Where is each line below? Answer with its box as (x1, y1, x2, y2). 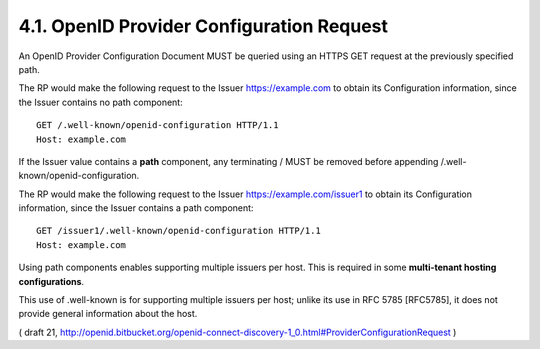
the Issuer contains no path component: (18, 96, 184, 108)
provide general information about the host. (18, 308, 198, 320)
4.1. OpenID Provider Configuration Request (18, 15, 389, 37)
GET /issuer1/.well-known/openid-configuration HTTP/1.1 (36, 225, 322, 237)
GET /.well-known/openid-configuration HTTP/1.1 (36, 120, 279, 131)
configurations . (18, 275, 85, 287)
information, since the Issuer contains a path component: (18, 202, 254, 214)
